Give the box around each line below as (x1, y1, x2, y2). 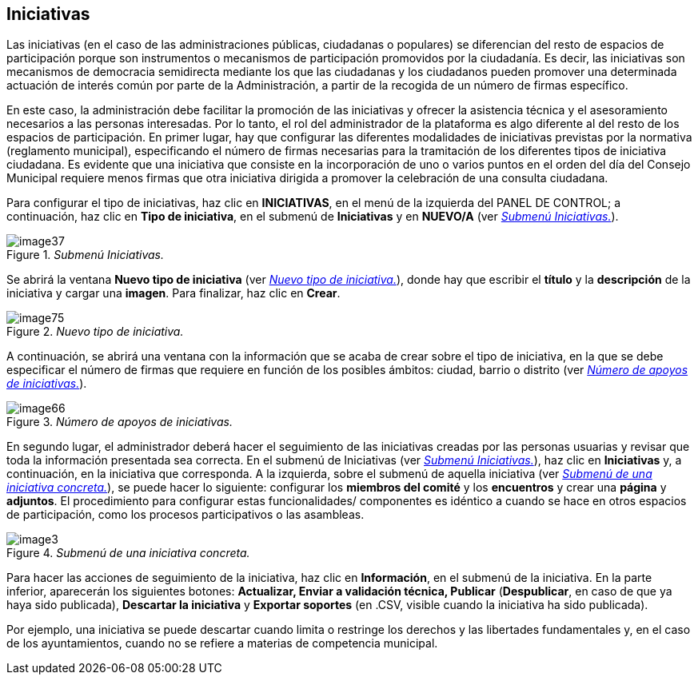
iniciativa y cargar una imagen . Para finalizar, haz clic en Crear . (6, 286, 341, 301)
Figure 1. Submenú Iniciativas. (6, 248, 165, 262)
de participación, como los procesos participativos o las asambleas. (6, 508, 365, 522)
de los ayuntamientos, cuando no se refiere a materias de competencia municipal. (6, 636, 438, 651)
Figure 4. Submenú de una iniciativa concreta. (6, 546, 250, 560)
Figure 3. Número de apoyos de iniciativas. (6, 415, 233, 429)
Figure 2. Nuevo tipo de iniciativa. (6, 325, 184, 339)
